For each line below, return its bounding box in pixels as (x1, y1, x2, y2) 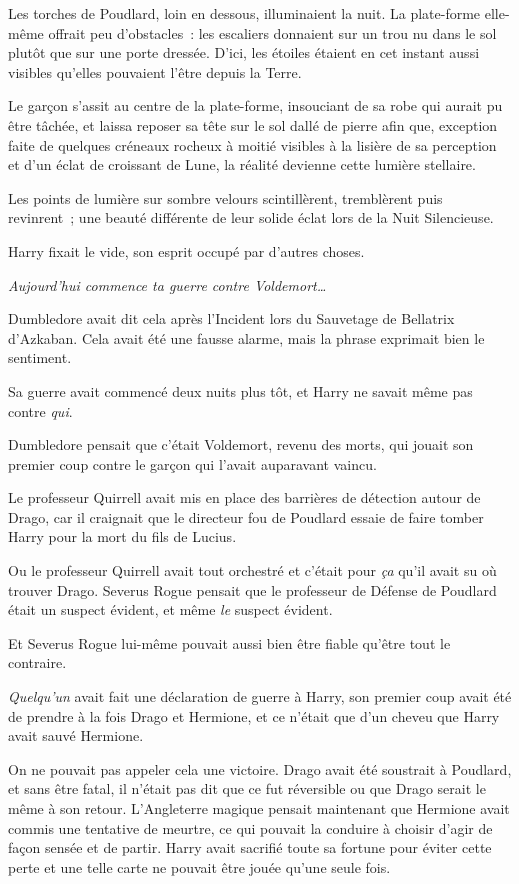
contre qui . (8, 400, 73, 421)
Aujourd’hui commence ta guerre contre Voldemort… (8, 274, 327, 295)
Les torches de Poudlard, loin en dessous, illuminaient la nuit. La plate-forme (8, 3, 481, 23)
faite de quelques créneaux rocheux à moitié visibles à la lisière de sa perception (8, 134, 497, 155)
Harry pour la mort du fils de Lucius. (8, 526, 237, 547)
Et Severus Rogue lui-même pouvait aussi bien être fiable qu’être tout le (8, 632, 451, 653)
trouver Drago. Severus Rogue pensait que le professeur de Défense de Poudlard (8, 579, 497, 600)
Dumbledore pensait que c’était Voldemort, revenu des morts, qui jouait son (8, 434, 474, 455)
